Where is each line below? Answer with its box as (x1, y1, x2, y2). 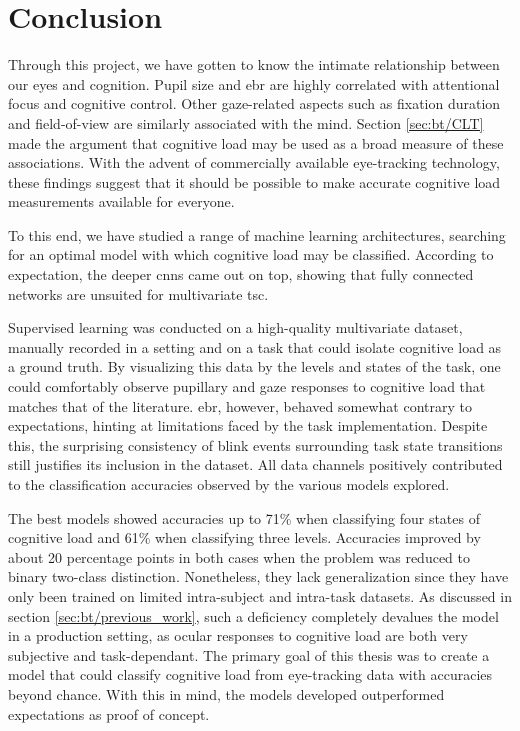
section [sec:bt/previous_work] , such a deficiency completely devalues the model (8, 605, 499, 626)
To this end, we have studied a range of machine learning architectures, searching (8, 224, 506, 245)
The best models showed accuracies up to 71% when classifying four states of (8, 507, 480, 528)
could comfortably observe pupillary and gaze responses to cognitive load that (8, 376, 486, 397)
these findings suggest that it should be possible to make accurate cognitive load (8, 171, 501, 192)
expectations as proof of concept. (8, 703, 210, 724)
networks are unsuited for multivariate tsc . (8, 283, 269, 304)
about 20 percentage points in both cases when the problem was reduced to (8, 546, 471, 567)
